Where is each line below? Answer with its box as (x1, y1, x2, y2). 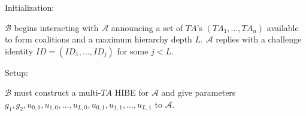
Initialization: (5, 1, 54, 13)
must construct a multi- (14, 86, 101, 99)
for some (117, 44, 149, 57)
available (266, 21, 299, 33)
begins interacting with (14, 21, 99, 33)
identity (5, 44, 34, 57)
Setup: (5, 66, 28, 78)
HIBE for (114, 86, 149, 99)
